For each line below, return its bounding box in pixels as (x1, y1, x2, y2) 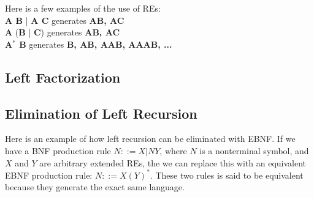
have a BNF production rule (5, 144, 111, 157)
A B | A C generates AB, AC (5, 13, 124, 26)
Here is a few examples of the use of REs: (5, 2, 161, 14)
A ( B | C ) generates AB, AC (5, 26, 120, 39)
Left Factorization (5, 67, 121, 86)
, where (159, 144, 187, 157)
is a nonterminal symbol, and (199, 144, 309, 157)
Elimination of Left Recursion (5, 103, 197, 122)
